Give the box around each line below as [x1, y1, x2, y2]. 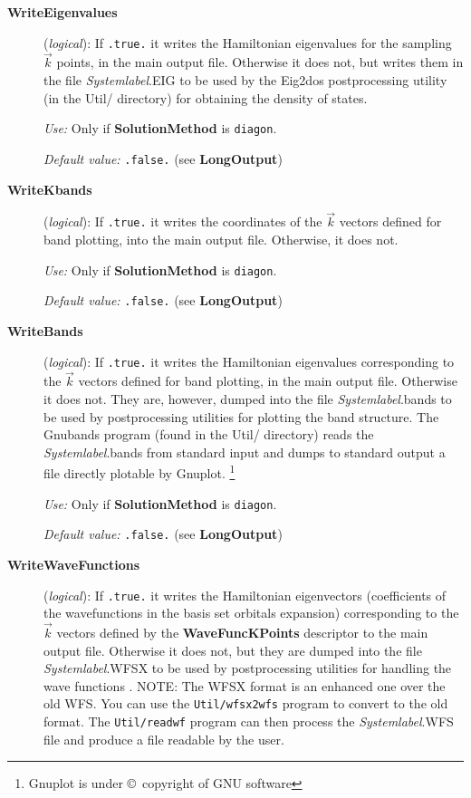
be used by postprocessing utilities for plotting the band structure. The [43, 407, 439, 426]
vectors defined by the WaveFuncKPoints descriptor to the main [56, 623, 428, 641]
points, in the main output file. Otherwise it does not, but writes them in [56, 53, 464, 72]
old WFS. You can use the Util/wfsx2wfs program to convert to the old [43, 694, 448, 713]
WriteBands [7, 321, 83, 340]
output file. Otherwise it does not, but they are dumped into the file [43, 640, 422, 659]
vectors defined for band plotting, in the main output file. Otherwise [78, 371, 457, 390]
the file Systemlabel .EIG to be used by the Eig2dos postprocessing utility [43, 71, 447, 90]
